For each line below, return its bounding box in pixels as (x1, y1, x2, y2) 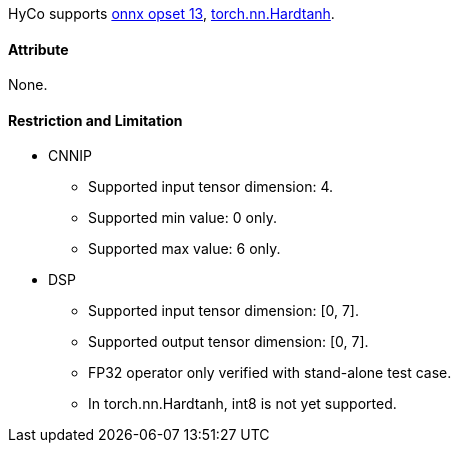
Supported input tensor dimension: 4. (88, 178, 333, 196)
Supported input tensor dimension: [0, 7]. (88, 302, 359, 320)
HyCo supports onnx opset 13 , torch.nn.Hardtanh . (8, 5, 335, 22)
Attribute (8, 40, 69, 58)
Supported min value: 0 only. (88, 209, 277, 227)
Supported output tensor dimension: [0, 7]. (88, 333, 369, 351)
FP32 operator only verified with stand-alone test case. (88, 364, 452, 382)
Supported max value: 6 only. (88, 240, 281, 258)
